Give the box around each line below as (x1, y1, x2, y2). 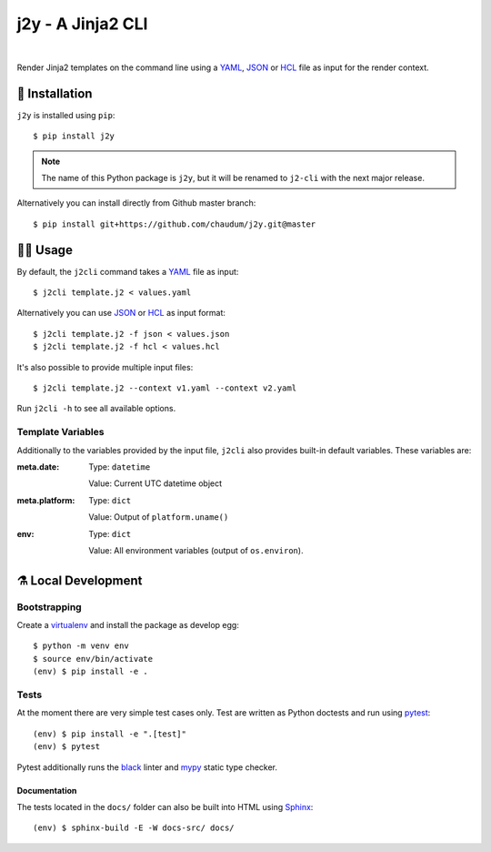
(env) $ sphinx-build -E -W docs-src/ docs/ (33, 823, 235, 833)
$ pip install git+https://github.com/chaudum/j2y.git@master (33, 218, 316, 229)
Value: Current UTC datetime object (88, 478, 223, 489)
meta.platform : (16, 494, 75, 505)
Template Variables (16, 426, 105, 439)
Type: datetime (88, 461, 151, 472)
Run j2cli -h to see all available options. (16, 403, 176, 414)
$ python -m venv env (33, 641, 129, 651)
